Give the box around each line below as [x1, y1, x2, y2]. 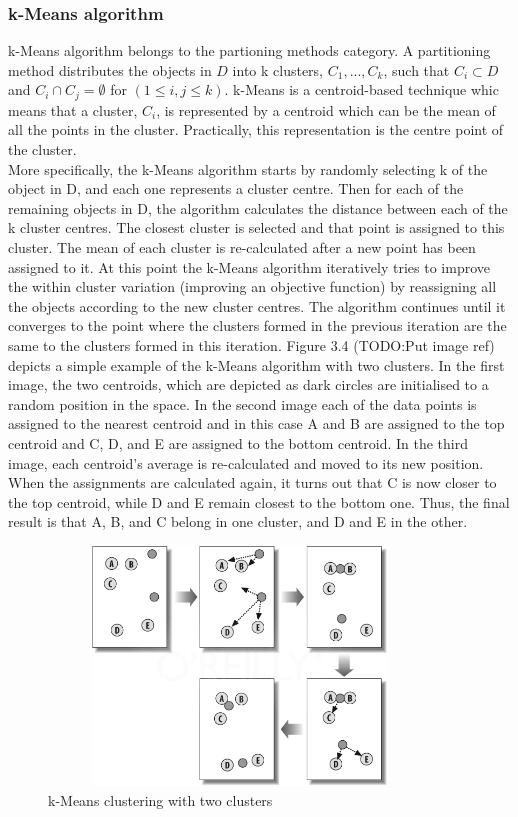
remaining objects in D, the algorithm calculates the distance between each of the [8, 197, 508, 218]
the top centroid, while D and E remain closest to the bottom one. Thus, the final [8, 491, 510, 512]
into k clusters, [232, 59, 324, 80]
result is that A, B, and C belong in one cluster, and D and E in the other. [8, 511, 468, 532]
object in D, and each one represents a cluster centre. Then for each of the [8, 178, 464, 199]
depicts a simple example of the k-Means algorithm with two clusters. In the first [8, 354, 505, 375]
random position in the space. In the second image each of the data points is [8, 393, 477, 414]
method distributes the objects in [8, 59, 212, 80]
